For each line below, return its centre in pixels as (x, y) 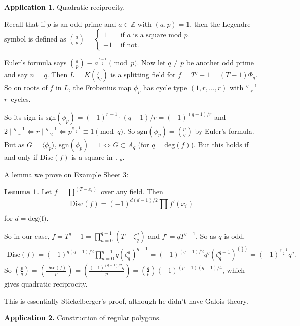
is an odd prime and (85, 24)
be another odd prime (220, 63)
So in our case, (27, 236)
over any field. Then (132, 192)
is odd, (235, 236)
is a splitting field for (143, 75)
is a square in (92, 157)
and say (16, 75)
